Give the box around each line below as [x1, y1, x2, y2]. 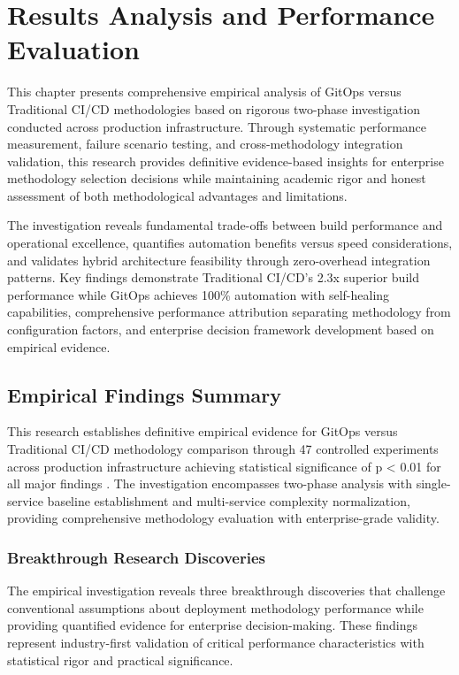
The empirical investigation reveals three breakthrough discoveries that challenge [7, 581, 446, 600]
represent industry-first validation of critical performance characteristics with [7, 633, 425, 651]
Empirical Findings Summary [7, 380, 282, 408]
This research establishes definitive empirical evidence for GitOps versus [7, 422, 398, 441]
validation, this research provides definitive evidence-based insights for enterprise [7, 151, 444, 170]
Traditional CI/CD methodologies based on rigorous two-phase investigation [7, 99, 420, 118]
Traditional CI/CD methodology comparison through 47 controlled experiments [7, 440, 439, 458]
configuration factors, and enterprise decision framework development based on [7, 320, 434, 339]
